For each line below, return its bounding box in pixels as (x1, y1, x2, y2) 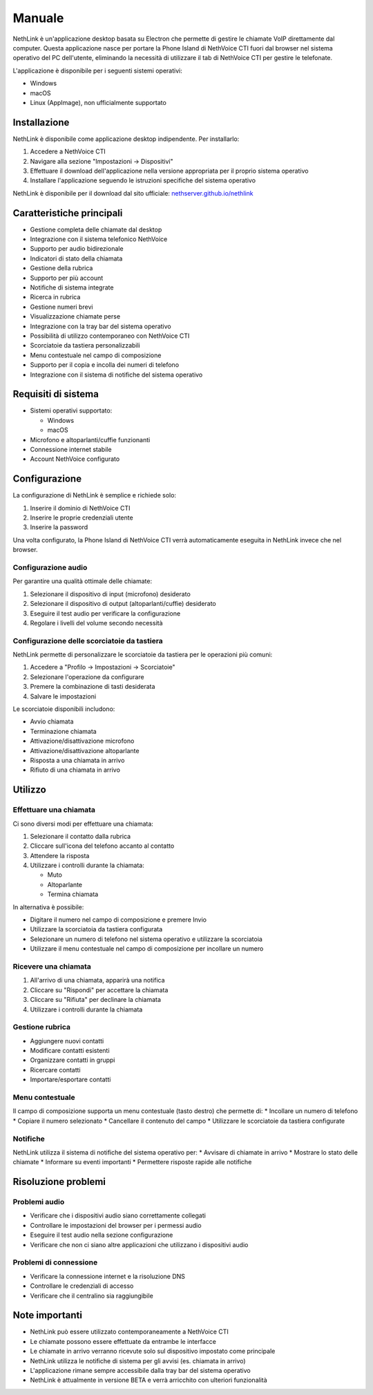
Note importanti (12, 1309, 83, 1321)
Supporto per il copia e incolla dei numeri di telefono (30, 361, 180, 369)
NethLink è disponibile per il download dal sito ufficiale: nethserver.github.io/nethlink (12, 189, 254, 197)
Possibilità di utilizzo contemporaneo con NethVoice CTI (30, 332, 190, 340)
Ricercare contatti (30, 1065, 81, 1074)
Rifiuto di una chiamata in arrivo (30, 766, 121, 774)
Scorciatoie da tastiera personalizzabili (30, 341, 141, 350)
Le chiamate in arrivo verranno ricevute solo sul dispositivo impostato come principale (30, 1347, 276, 1356)
